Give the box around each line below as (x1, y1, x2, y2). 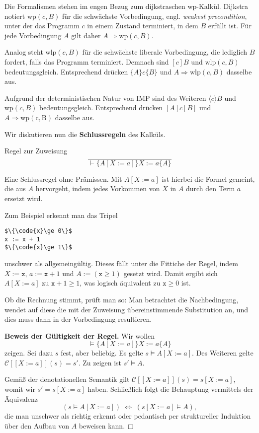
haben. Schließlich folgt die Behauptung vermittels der (87, 384, 254, 394)
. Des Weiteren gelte (192, 348, 254, 358)
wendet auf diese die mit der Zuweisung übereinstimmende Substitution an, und (4, 304, 249, 314)
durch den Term (185, 183, 235, 194)
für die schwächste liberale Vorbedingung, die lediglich (82, 47, 248, 57)
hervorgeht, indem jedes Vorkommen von (35, 183, 160, 194)
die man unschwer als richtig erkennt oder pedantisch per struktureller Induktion (4, 411, 251, 421)
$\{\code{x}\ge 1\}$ (4, 244, 73, 251)
